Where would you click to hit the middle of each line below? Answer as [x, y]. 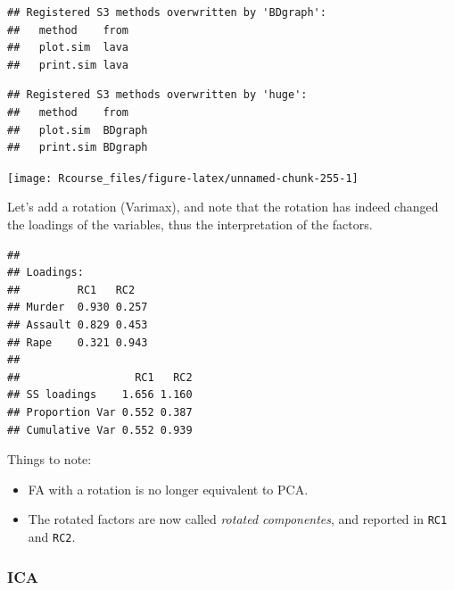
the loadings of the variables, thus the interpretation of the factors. [190, 224]
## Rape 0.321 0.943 [78, 342]
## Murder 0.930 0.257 [78, 307]
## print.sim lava [68, 65]
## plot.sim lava [68, 48]
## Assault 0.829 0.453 [78, 324]
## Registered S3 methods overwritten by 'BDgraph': [167, 12]
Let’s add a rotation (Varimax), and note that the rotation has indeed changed [223, 207]
